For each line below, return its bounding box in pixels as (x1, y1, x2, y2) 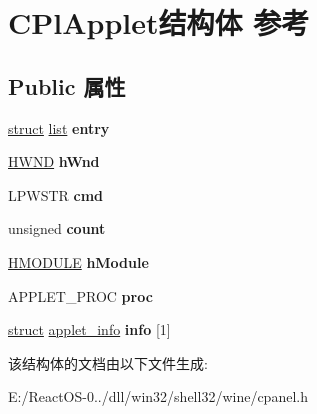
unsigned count (8, 218, 106, 239)
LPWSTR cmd (8, 184, 104, 205)
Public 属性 (8, 70, 126, 101)
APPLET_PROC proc (8, 285, 153, 306)
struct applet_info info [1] (8, 319, 171, 340)
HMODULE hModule (8, 251, 149, 272)
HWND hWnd (8, 151, 100, 172)
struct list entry (8, 117, 110, 138)
